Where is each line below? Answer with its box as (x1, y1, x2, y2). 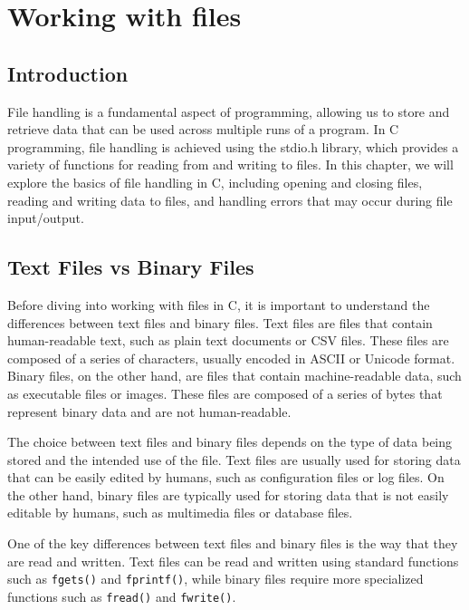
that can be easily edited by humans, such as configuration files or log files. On (7, 468, 445, 487)
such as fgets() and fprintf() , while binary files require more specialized (7, 569, 424, 588)
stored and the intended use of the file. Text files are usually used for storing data (7, 450, 461, 469)
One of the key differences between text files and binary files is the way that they (7, 534, 458, 553)
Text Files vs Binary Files (7, 253, 254, 281)
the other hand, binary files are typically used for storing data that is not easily (7, 485, 449, 504)
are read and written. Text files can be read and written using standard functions (7, 551, 459, 570)
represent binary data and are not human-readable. (7, 402, 292, 421)
